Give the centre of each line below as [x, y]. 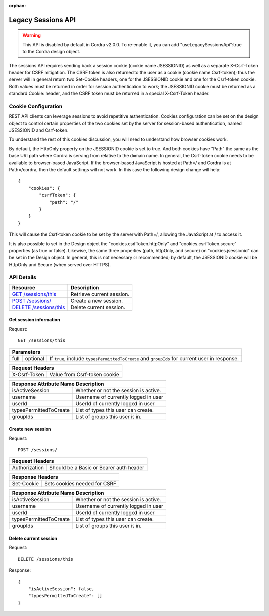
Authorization [28, 468]
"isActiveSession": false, [61, 589]
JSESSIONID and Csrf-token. [39, 130]
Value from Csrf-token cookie [84, 374]
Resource [24, 287]
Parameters [26, 352]
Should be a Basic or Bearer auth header [97, 468]
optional [35, 358]
